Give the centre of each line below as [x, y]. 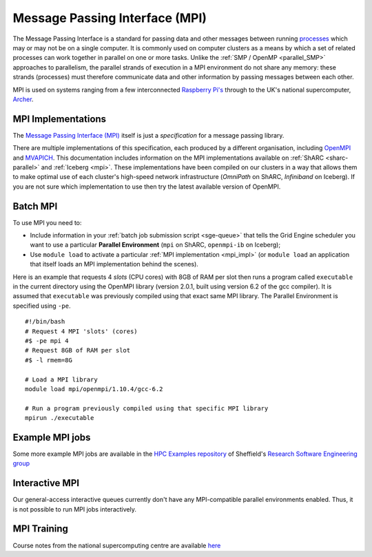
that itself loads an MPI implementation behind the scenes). [114, 264]
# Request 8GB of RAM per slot [78, 350]
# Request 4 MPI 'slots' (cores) [81, 331]
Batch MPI [35, 206]
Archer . [23, 99]
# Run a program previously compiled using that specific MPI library [147, 408]
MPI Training [41, 529]
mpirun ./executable [60, 418]
